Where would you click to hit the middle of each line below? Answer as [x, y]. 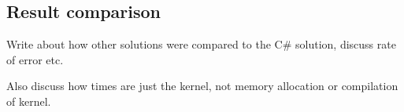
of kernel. [29, 101]
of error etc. [35, 59]
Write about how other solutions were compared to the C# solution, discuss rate [201, 44]
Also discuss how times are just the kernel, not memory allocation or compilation [202, 86]
